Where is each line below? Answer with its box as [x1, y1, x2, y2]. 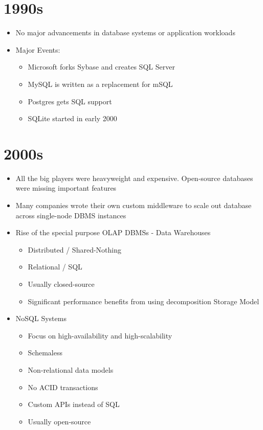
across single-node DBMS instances [15, 210, 126, 220]
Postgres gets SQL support [28, 96, 112, 106]
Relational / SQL [28, 261, 82, 272]
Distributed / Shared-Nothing [28, 244, 121, 255]
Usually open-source [28, 416, 91, 426]
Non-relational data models [28, 364, 114, 375]
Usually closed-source [28, 278, 95, 289]
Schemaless [28, 347, 63, 358]
